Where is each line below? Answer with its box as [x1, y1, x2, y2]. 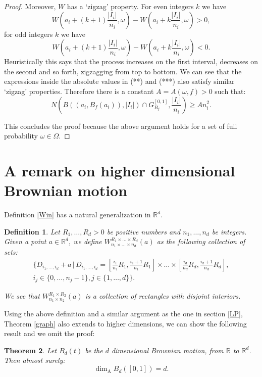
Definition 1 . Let [4, 226, 60, 237]
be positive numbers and [107, 226, 181, 237]
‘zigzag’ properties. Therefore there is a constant [4, 85, 154, 96]
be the [85, 345, 103, 355]
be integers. [212, 226, 247, 237]
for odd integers [4, 28, 53, 39]
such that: [215, 85, 246, 96]
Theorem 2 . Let [4, 345, 57, 355]
